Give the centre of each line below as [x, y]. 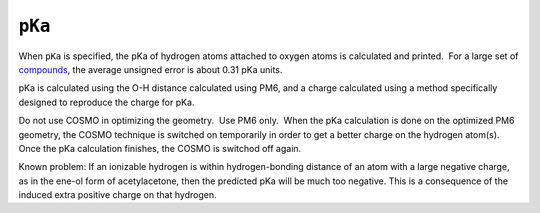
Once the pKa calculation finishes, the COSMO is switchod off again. [160, 148]
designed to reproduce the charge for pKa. [106, 102]
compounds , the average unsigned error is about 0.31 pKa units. [150, 69]
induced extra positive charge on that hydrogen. [117, 195]
